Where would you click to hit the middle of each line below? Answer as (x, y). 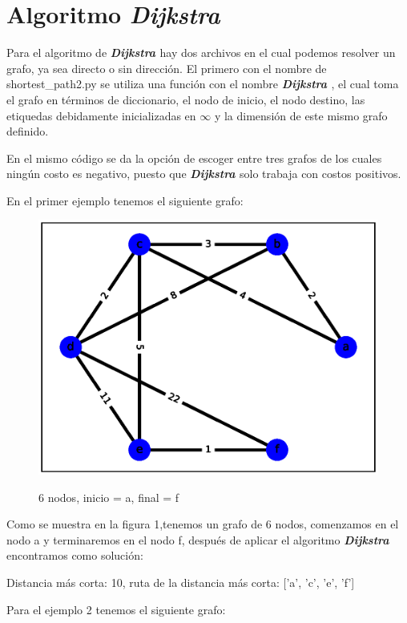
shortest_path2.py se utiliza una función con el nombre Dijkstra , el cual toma (203, 84)
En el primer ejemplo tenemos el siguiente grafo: (125, 200)
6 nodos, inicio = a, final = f (109, 497)
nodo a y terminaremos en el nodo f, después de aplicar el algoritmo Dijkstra (198, 539)
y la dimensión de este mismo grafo (301, 115)
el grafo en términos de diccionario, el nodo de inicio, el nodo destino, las (186, 99)
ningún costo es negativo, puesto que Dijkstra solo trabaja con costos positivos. (204, 174)
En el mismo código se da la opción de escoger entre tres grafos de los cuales (194, 158)
